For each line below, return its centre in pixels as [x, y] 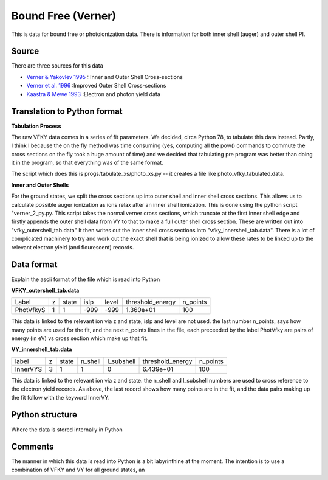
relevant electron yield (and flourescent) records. [73, 247]
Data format [34, 265]
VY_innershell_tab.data [42, 349]
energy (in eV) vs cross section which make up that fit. [80, 338]
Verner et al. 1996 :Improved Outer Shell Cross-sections [96, 86]
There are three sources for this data [57, 66]
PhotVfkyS [30, 310]
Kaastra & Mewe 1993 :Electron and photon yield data [94, 94]
